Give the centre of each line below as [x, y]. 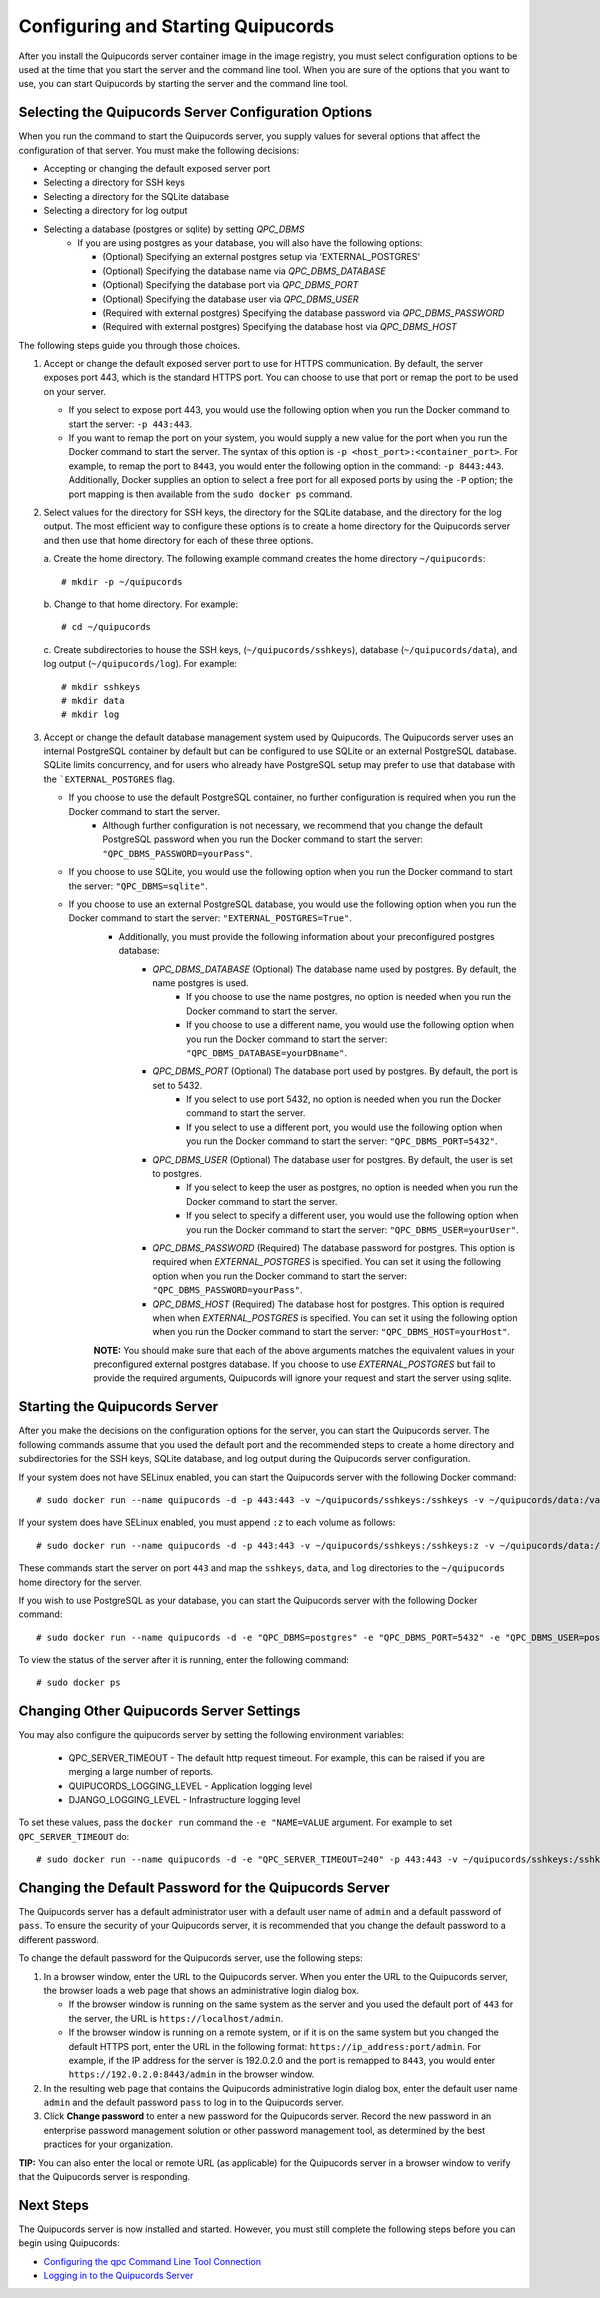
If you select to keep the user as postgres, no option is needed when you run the [352, 1187]
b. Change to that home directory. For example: [141, 604]
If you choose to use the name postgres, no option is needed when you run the [349, 997]
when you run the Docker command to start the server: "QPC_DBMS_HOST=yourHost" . [331, 1332]
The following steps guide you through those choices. [129, 345]
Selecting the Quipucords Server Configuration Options [195, 112]
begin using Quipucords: [69, 2243]
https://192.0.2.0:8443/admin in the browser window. [191, 2074]
